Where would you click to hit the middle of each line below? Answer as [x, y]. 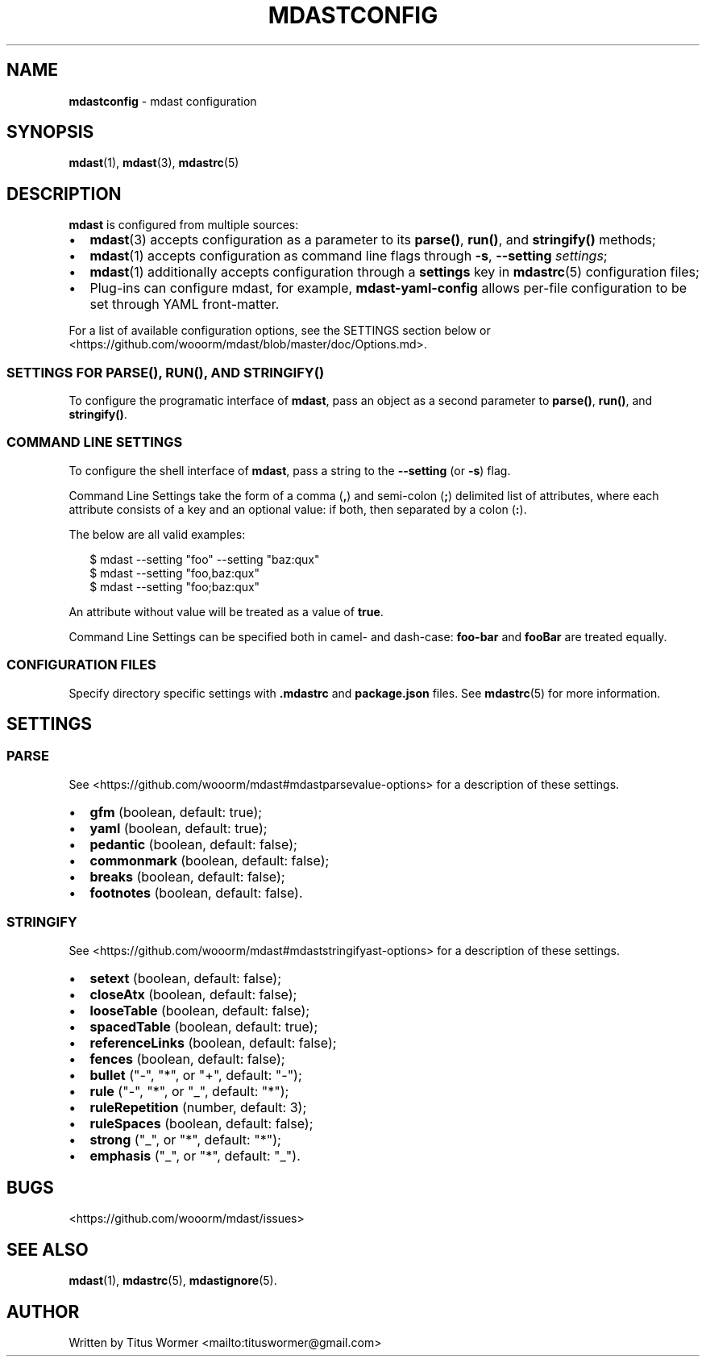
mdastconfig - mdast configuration [163, 101]
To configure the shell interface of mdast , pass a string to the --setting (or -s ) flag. [290, 470]
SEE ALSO [48, 1249]
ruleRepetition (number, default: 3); [198, 1107]
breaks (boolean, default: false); [187, 876]
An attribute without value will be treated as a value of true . [226, 611]
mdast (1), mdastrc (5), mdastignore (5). [173, 1281]
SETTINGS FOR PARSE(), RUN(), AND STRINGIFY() [166, 372]
